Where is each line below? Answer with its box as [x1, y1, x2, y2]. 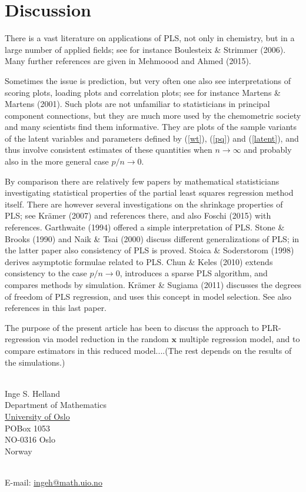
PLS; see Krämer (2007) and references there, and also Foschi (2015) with [5, 209, 271, 222]
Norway [5, 444, 32, 457]
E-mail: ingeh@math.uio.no [5, 476, 102, 488]
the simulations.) [5, 356, 65, 368]
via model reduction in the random [42, 333, 169, 345]
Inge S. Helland [5, 387, 61, 399]
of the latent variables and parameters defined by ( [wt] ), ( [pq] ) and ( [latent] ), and [5, 132, 299, 144]
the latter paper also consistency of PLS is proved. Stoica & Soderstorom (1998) [5, 244, 294, 256]
